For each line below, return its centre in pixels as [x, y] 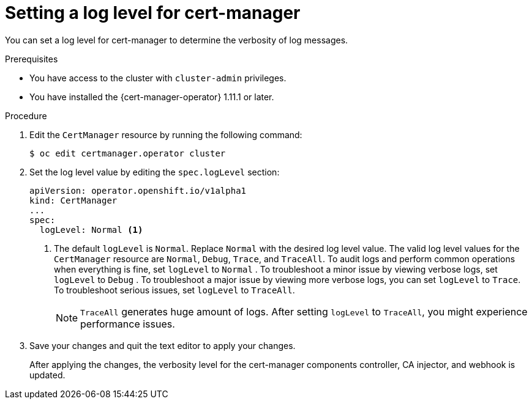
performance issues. [128, 324]
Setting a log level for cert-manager [153, 13]
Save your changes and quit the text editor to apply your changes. [163, 345]
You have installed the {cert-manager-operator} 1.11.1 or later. [152, 97]
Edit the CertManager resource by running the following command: [166, 134]
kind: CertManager [73, 200]
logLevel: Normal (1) [91, 230]
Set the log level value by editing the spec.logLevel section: [155, 172]
